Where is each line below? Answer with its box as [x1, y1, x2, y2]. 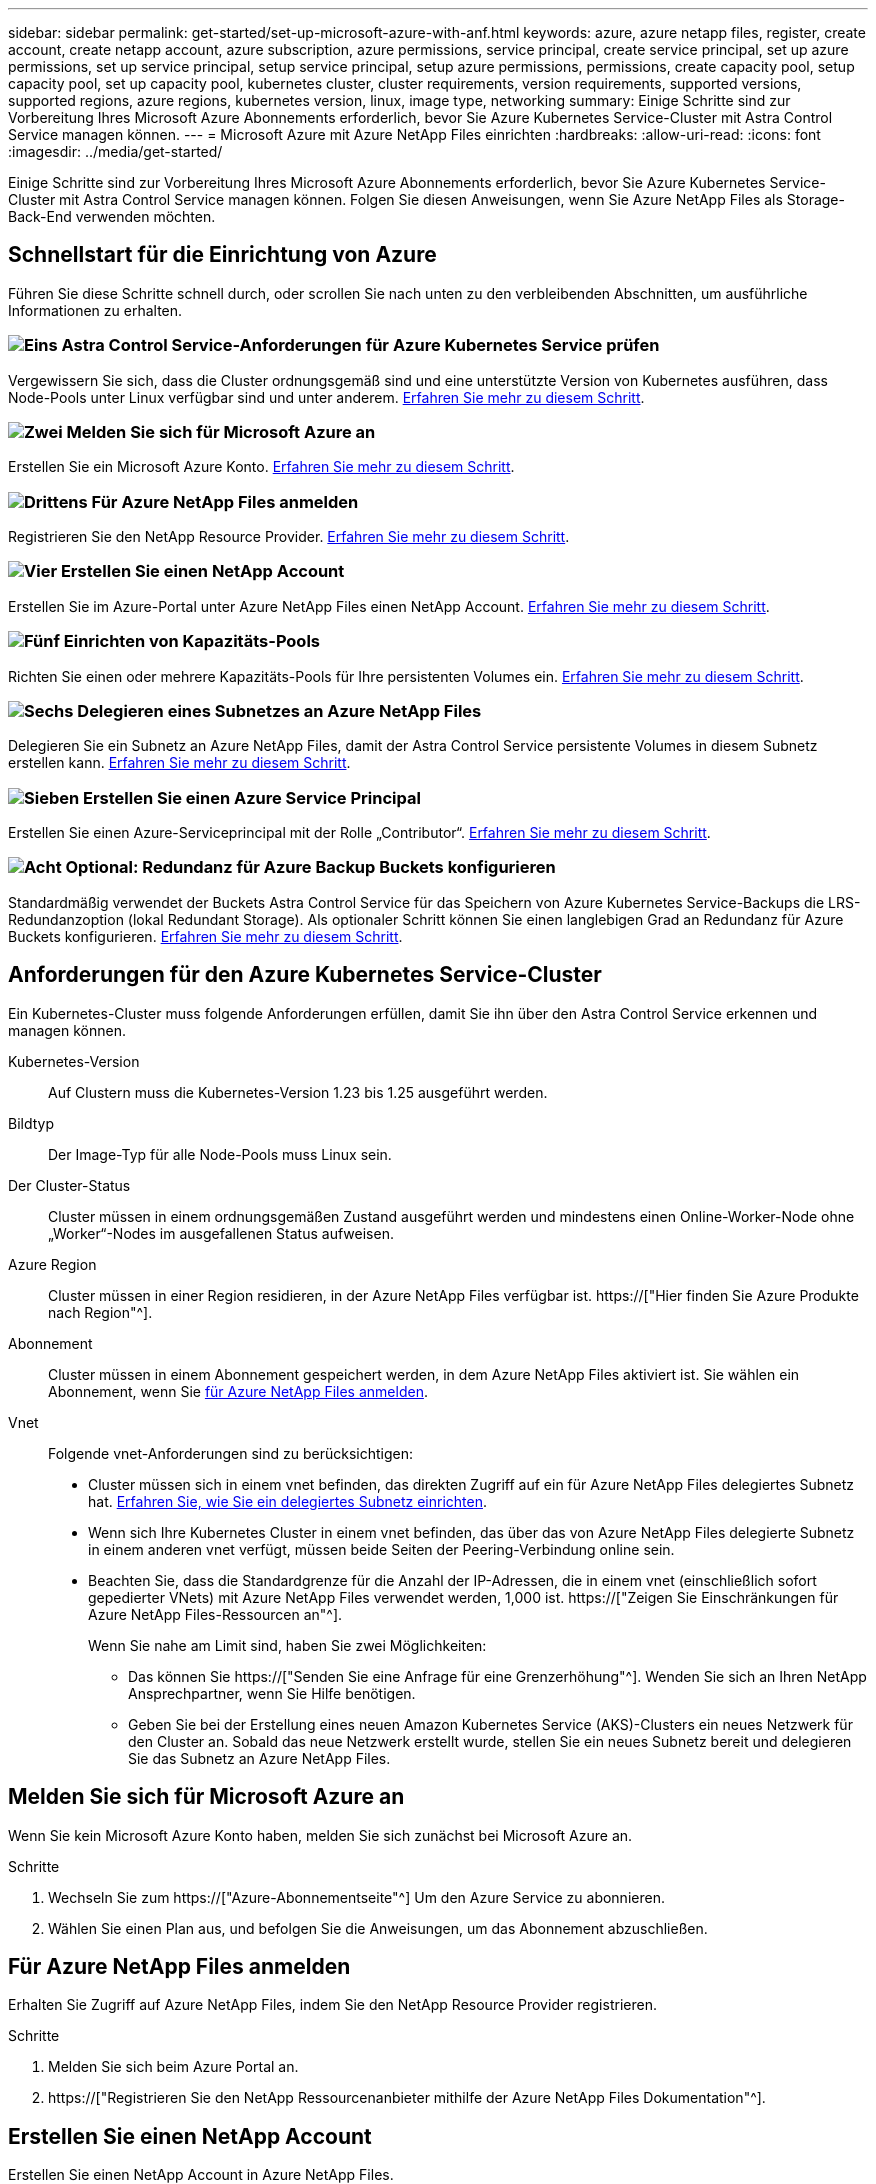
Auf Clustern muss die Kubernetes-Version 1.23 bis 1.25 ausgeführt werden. [48, 1083, 548, 1101]
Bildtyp [8, 1114, 55, 1132]
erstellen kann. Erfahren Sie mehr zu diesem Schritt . [8, 754, 351, 772]
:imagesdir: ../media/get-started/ [8, 143, 223, 160]
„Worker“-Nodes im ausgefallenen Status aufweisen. [48, 1224, 394, 1242]
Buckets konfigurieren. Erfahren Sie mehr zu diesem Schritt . [8, 927, 403, 945]
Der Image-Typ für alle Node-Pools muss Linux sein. [48, 1145, 392, 1163]
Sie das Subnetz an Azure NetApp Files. [128, 1749, 391, 1767]
